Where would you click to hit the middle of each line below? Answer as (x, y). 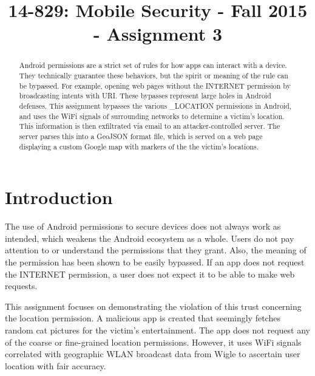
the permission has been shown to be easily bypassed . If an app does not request (155, 261)
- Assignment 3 (158, 34)
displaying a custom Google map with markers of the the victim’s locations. (139, 146)
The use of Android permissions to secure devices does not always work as (143, 226)
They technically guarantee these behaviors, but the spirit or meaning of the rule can (154, 76)
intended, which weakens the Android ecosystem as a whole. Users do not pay (150, 238)
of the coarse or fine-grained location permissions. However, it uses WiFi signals (153, 342)
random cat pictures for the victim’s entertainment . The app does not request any (157, 330)
